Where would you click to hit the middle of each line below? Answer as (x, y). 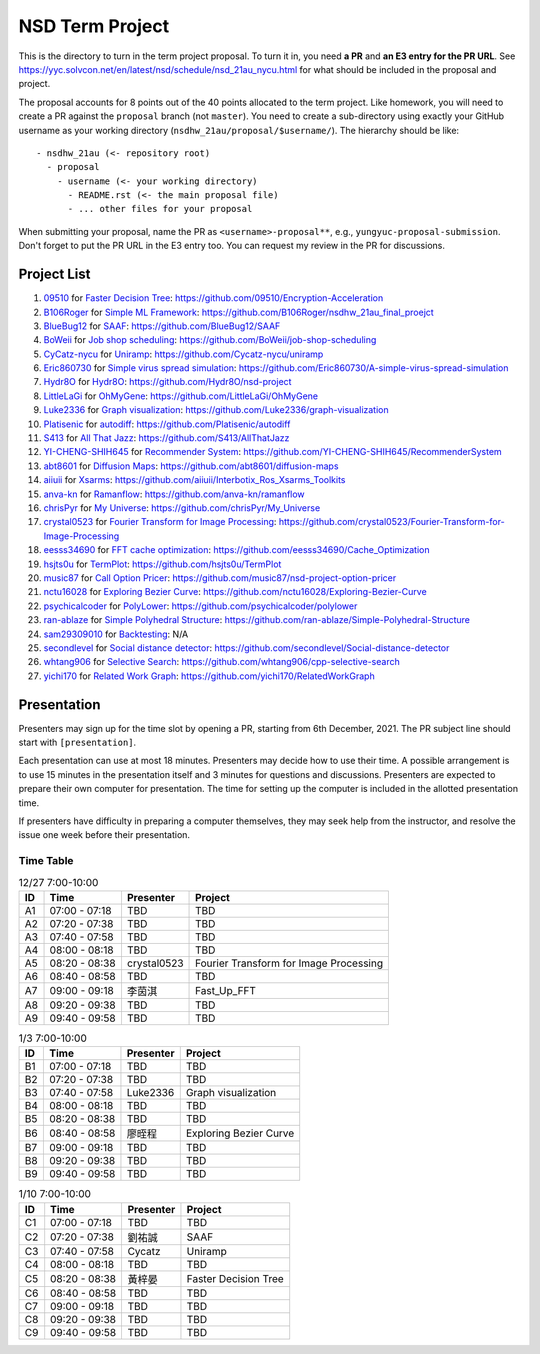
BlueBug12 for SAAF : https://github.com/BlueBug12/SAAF (162, 326)
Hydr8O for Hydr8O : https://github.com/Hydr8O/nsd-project (167, 382)
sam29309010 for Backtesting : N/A (116, 634)
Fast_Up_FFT (226, 990)
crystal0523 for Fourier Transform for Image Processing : (160, 522)
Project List (54, 274)
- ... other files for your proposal (160, 209)
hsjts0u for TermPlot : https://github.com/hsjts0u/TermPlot (162, 564)
